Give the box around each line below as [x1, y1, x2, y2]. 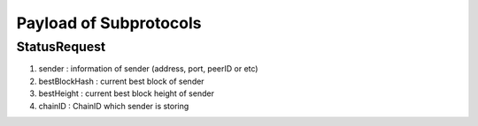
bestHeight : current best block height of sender [38, 88, 214, 99]
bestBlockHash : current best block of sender [38, 76, 204, 86]
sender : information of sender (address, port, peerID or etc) [38, 63, 258, 74]
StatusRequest [16, 39, 106, 55]
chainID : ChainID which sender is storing [38, 100, 189, 111]
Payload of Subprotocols [16, 13, 203, 33]
